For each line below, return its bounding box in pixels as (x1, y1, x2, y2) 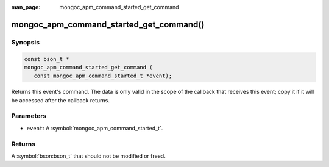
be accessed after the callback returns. (11, 96, 110, 104)
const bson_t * (24, 55, 69, 62)
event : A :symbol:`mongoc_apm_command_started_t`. (26, 124, 163, 132)
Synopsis (11, 38, 40, 46)
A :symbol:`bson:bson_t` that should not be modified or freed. (11, 152, 166, 160)
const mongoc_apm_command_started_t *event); (34, 73, 172, 79)
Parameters (11, 112, 47, 120)
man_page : (11, 4, 41, 10)
